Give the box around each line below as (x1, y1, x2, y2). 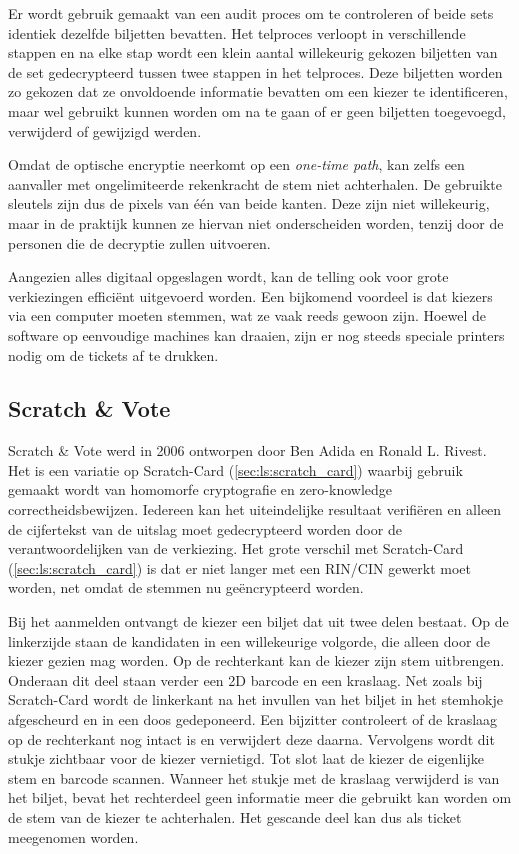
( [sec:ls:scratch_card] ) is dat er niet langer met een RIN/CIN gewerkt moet (8, 557, 472, 578)
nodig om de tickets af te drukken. (8, 344, 219, 365)
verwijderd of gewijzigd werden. (8, 120, 202, 141)
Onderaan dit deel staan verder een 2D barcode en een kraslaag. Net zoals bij (8, 669, 483, 690)
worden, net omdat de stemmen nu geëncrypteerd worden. (8, 577, 364, 598)
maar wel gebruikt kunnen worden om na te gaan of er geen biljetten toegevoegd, (8, 100, 506, 121)
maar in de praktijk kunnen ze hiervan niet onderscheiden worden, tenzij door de (8, 212, 504, 233)
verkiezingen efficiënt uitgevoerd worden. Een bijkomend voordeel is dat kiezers (8, 285, 493, 306)
